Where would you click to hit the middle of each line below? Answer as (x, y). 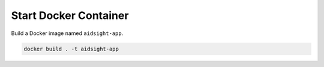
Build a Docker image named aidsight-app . (67, 33)
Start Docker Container (70, 15)
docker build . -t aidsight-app (71, 49)
